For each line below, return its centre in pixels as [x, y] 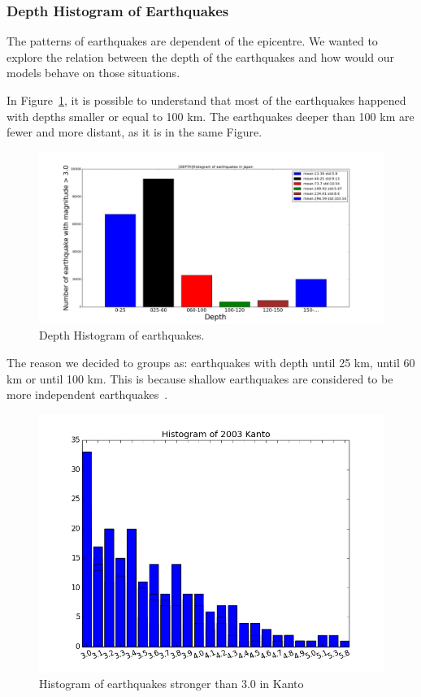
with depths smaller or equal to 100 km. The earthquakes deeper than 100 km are [210, 116]
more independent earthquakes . [87, 394]
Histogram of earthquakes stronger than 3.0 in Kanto [171, 684]
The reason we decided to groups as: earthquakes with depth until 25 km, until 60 [211, 362]
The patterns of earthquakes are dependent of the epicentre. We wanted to [192, 41]
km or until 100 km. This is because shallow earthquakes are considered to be [200, 378]
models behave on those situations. [93, 73]
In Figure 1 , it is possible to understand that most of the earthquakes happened [206, 100]
